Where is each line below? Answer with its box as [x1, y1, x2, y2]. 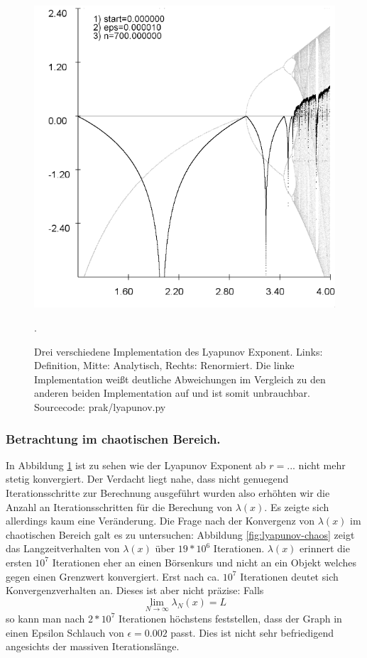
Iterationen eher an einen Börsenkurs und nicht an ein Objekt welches [52, 554, 357, 569]
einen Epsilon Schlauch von [6, 625, 124, 640]
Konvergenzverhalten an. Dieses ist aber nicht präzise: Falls [6, 583, 264, 598]
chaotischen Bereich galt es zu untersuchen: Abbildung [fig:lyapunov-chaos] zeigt [6, 527, 355, 542]
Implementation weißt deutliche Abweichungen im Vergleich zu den [34, 371, 326, 386]
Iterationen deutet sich [240, 569, 339, 583]
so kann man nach [6, 610, 85, 625]
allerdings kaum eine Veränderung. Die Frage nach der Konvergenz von [6, 513, 315, 528]
